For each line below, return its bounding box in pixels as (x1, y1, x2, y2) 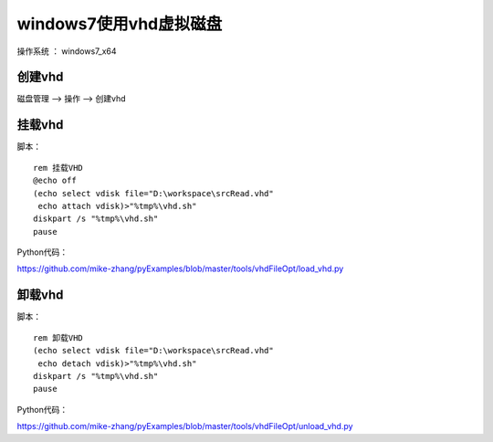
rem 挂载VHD (33, 163, 84, 173)
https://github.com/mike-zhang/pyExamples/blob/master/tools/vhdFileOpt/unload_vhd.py (16, 421, 353, 432)
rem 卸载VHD (33, 332, 84, 342)
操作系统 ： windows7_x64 (16, 46, 118, 57)
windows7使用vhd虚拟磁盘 (16, 14, 223, 34)
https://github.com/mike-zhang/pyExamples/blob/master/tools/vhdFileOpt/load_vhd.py (16, 263, 344, 274)
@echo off (33, 175, 77, 186)
